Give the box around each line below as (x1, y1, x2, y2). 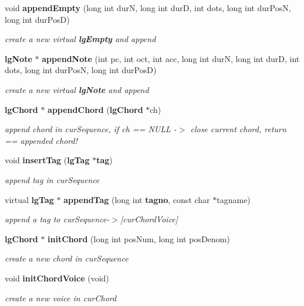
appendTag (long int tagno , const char (63, 193, 210, 205)
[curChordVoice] (120, 213, 178, 225)
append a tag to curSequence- (5, 213, 110, 225)
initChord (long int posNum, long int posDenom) (48, 232, 230, 245)
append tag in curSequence (5, 173, 100, 185)
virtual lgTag (5, 193, 54, 205)
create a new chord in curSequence (5, 252, 129, 264)
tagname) (217, 193, 251, 205)
